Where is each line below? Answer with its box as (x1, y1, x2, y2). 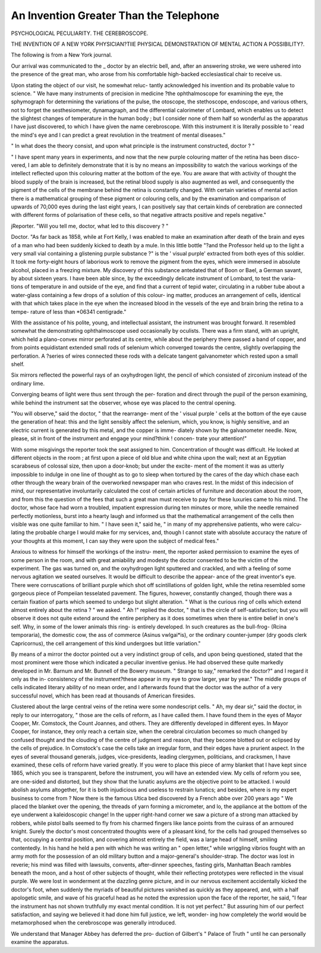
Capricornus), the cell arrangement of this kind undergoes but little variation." (11, 639, 201, 647)
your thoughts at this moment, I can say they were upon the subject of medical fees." (11, 537, 219, 544)
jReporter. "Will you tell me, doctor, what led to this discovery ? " (11, 222, 169, 229)
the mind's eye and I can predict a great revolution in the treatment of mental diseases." (11, 131, 226, 138)
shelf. (11, 361, 25, 368)
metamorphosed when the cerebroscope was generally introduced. (11, 919, 177, 926)
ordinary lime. (11, 380, 45, 387)
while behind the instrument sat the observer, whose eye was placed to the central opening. (11, 399, 237, 406)
